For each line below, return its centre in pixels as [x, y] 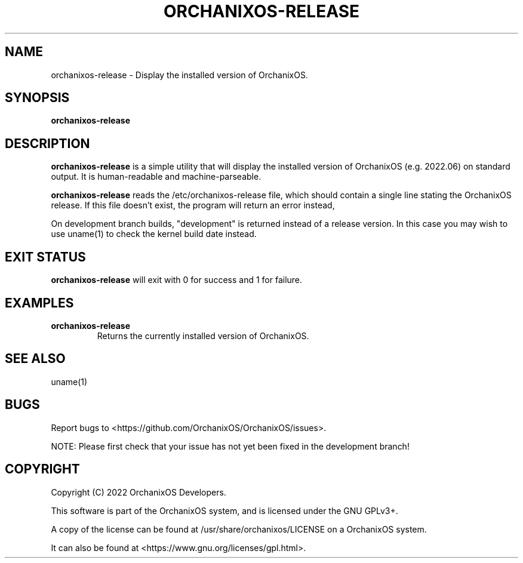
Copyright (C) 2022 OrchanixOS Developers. [139, 492]
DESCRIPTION [47, 143]
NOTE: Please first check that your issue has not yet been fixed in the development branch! [230, 446]
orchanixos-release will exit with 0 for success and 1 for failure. [177, 280]
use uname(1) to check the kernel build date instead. [154, 234]
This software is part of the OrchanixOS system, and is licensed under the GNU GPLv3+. [224, 510]
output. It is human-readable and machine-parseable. [156, 177]
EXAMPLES [39, 303]
